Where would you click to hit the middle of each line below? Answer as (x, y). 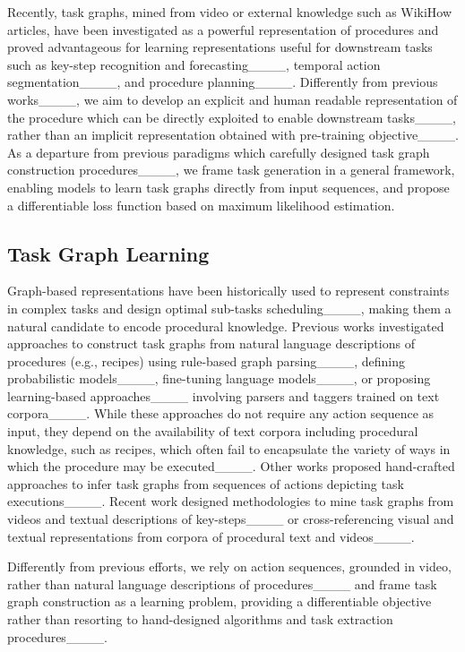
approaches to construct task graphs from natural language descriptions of (211, 343)
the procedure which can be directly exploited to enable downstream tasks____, (232, 117)
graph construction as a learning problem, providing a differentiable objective (220, 601)
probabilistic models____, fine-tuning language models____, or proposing (219, 378)
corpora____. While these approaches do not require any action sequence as (221, 413)
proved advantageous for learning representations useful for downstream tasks (220, 47)
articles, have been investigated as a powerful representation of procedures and (223, 29)
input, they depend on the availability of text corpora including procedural (213, 431)
